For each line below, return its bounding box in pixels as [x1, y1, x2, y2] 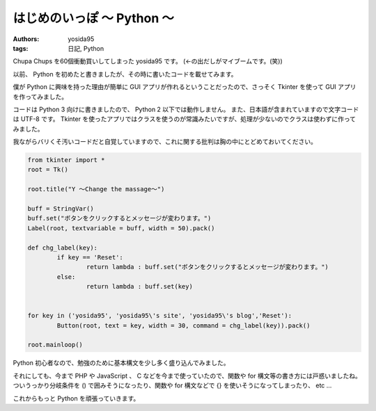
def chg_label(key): [27, 243, 97, 252]
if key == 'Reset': [56, 253, 123, 261]
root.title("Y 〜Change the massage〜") [27, 185, 165, 193]
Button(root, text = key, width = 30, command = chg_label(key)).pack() [56, 321, 311, 330]
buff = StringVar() [27, 205, 94, 212]
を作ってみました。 [13, 92, 68, 101]
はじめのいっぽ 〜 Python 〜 [13, 10, 174, 26]
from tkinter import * [27, 156, 105, 164]
